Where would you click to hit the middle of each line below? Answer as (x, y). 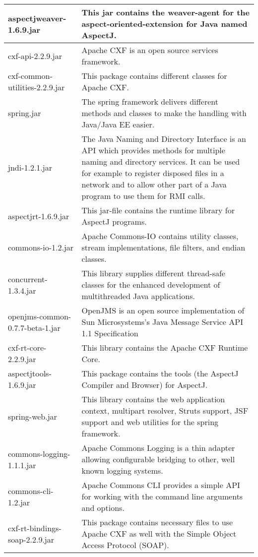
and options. (103, 508)
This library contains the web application (153, 399)
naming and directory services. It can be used (161, 161)
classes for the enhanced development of (151, 284)
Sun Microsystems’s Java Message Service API (162, 322)
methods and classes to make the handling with (164, 113)
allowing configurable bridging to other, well (158, 459)
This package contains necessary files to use (157, 522)
